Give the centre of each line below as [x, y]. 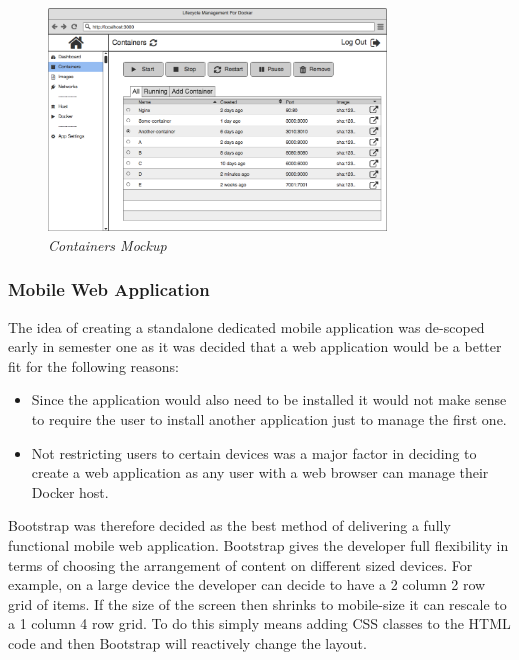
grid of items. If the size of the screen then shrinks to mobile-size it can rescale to [257, 603]
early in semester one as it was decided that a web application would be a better [255, 346]
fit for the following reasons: [93, 365]
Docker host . [70, 491]
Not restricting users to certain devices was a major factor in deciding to [254, 452]
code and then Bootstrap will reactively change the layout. [187, 642]
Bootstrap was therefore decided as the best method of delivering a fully [229, 525]
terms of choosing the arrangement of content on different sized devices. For [240, 564]
